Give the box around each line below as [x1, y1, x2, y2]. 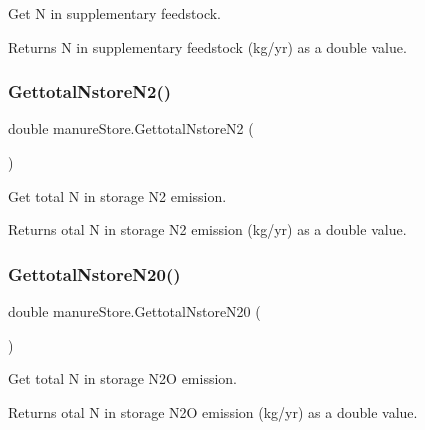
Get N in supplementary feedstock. [8, 3, 222, 23]
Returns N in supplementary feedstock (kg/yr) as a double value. [8, 36, 407, 57]
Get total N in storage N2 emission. [8, 185, 227, 206]
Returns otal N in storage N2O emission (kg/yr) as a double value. [8, 401, 418, 422]
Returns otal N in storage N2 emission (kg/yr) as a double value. [8, 219, 407, 240]
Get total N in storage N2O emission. [8, 368, 238, 389]
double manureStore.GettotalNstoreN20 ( [8, 301, 261, 321]
